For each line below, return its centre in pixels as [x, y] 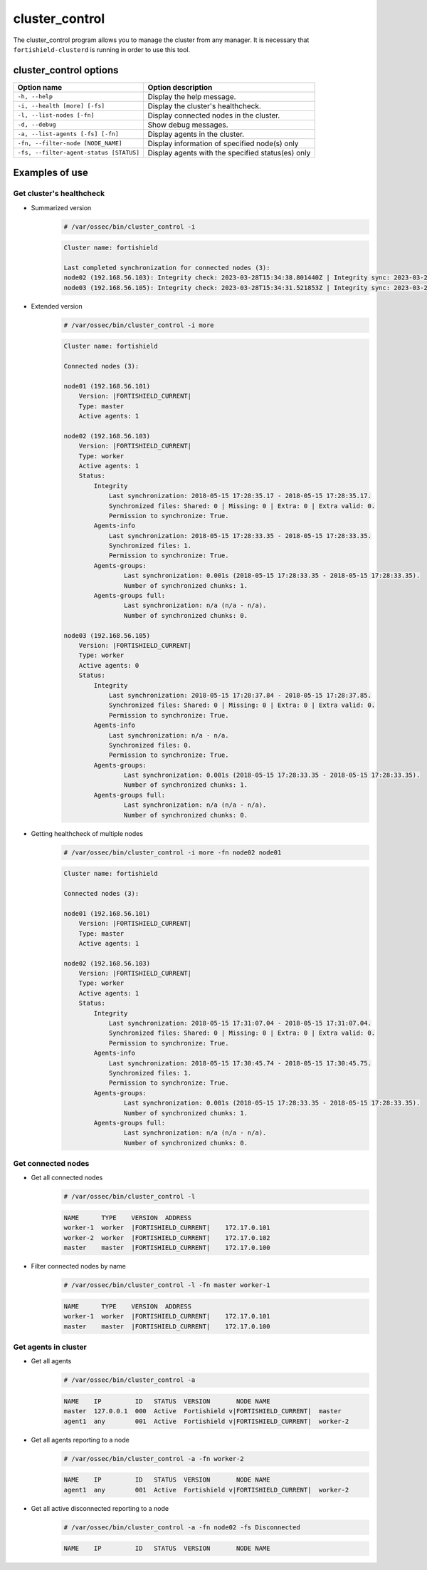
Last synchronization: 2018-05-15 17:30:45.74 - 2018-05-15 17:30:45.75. [240, 1063]
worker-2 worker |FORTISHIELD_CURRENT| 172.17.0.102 [167, 1238]
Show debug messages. [188, 125]
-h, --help [35, 97]
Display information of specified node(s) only [223, 143]
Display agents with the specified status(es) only [229, 153]
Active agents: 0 [109, 665]
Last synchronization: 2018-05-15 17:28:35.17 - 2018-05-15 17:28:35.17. [240, 496]
